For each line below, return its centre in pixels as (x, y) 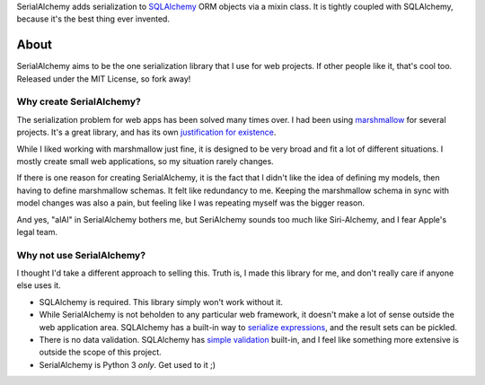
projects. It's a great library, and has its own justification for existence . (146, 132)
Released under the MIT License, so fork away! (104, 79)
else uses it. (39, 285)
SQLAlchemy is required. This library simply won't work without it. (161, 302)
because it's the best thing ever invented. (93, 19)
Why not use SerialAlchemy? (81, 255)
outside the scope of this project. (100, 352)
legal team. (37, 232)
